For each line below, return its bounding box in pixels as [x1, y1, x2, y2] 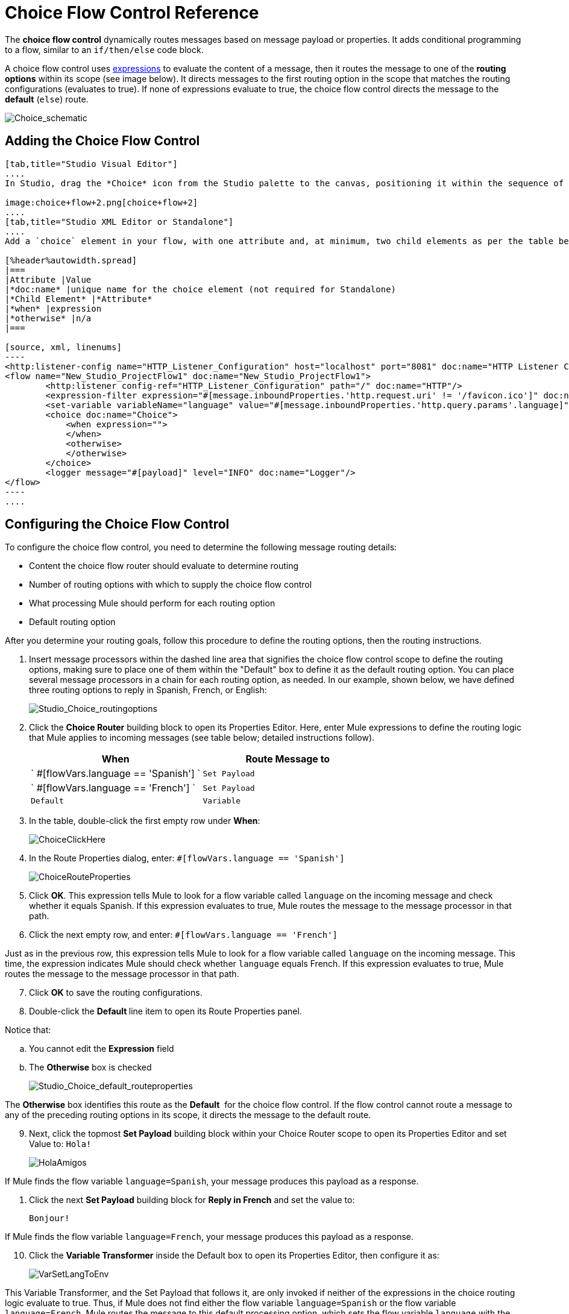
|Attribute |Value [5, 274, 92, 284]
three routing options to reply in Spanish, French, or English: [29, 685, 267, 696]
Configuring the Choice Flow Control [5, 517, 230, 532]
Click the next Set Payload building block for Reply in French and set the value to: [29, 1195, 355, 1206]
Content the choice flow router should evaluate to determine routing [29, 561, 299, 571]
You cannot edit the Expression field [29, 1043, 174, 1054]
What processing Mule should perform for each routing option [29, 598, 275, 609]
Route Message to [245, 753, 330, 765]
